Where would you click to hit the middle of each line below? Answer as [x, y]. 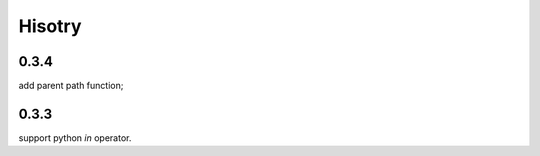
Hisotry [50, 26]
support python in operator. [75, 137]
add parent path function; [71, 86]
